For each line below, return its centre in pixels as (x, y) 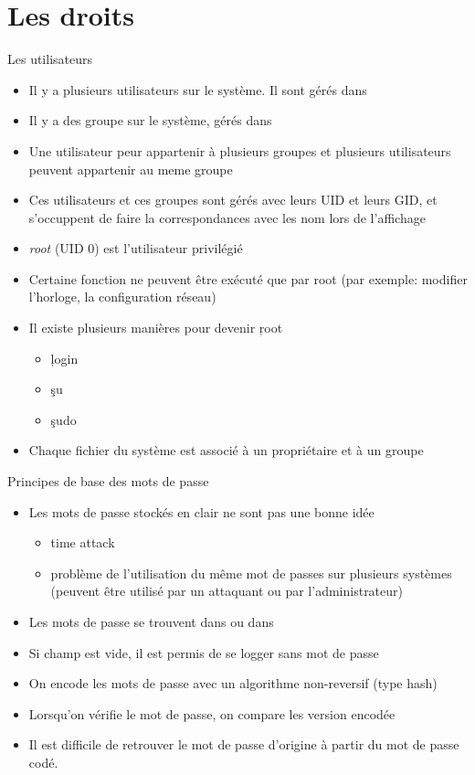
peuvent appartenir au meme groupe (131, 169)
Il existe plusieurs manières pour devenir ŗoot (156, 328)
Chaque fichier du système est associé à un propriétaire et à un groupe (226, 450)
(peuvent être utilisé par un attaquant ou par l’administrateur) (227, 591)
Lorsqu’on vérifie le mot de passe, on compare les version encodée (212, 713)
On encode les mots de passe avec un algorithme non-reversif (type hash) (233, 683)
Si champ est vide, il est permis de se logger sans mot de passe (204, 652)
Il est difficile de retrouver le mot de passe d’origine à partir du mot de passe (244, 744)
